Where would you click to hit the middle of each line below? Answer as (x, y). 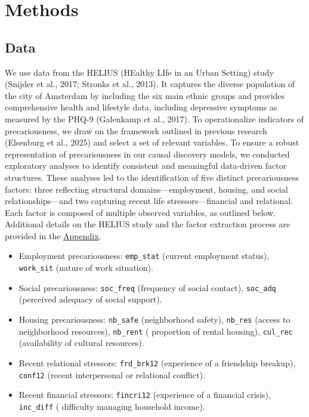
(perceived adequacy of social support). (90, 299)
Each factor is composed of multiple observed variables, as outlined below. (140, 212)
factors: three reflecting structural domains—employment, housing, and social (146, 189)
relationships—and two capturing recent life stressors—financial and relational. (149, 201)
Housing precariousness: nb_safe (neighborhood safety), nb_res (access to (154, 319)
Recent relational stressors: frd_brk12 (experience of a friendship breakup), (157, 362)
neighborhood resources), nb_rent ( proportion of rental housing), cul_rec (156, 331)
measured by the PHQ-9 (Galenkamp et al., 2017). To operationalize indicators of (154, 118)
